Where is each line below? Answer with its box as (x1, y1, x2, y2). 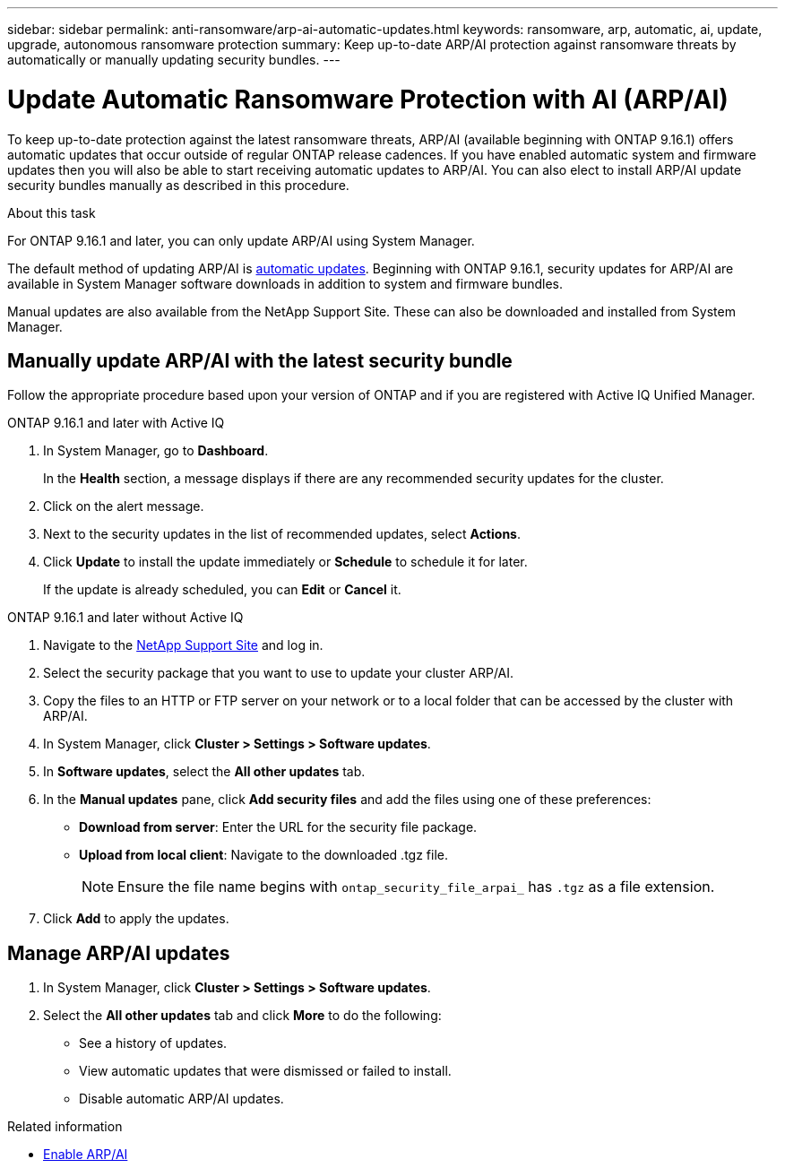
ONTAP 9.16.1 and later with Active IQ (7, 415, 225, 431)
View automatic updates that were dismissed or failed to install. (79, 1063, 452, 1079)
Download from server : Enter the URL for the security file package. (79, 819, 478, 835)
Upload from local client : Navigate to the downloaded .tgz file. (79, 847, 448, 863)
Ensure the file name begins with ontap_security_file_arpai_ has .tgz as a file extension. (117, 878, 715, 896)
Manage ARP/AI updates (7, 941, 230, 965)
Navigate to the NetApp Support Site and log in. (43, 637, 323, 653)
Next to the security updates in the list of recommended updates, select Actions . (43, 526, 521, 542)
